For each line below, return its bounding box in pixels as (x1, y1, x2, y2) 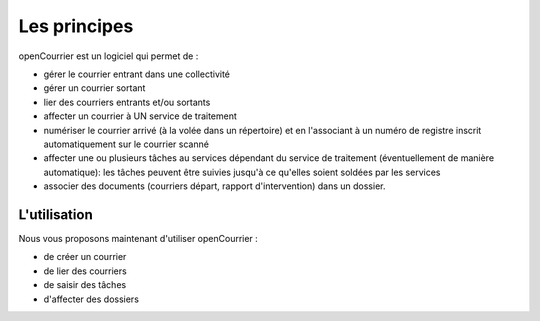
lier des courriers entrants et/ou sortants (43, 96, 211, 108)
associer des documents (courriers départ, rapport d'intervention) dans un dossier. (43, 180, 386, 192)
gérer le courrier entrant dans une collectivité (43, 68, 230, 80)
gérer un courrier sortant (43, 82, 146, 94)
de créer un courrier (43, 251, 127, 263)
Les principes (18, 15, 134, 37)
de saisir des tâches (43, 279, 127, 291)
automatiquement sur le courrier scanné (43, 138, 210, 150)
